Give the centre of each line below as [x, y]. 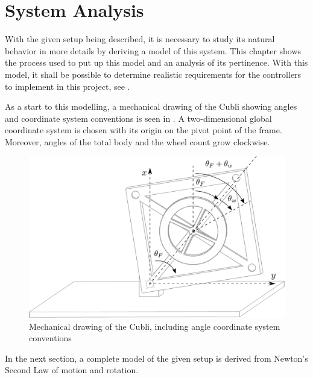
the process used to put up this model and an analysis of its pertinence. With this [156, 62]
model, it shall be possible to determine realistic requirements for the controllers [153, 74]
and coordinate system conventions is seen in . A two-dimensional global [138, 118]
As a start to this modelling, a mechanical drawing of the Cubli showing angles [151, 106]
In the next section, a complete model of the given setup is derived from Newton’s [156, 358]
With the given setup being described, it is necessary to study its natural [140, 39]
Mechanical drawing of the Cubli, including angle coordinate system [155, 326]
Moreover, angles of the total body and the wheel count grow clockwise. [138, 141]
